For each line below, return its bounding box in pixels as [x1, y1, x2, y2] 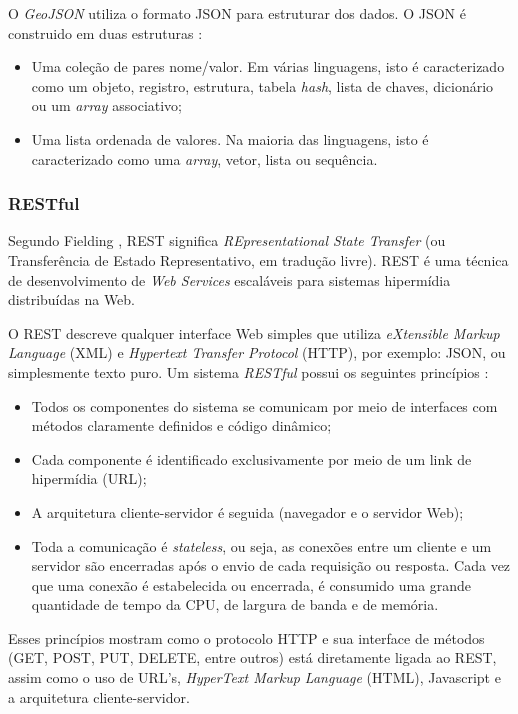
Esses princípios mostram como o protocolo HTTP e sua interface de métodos [8, 627, 485, 648]
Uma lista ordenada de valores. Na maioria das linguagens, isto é [31, 128, 429, 149]
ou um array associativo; [31, 95, 183, 116]
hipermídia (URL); [31, 468, 147, 489]
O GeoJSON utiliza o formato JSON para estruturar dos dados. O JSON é [8, 3, 466, 23]
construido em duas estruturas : [8, 22, 203, 43]
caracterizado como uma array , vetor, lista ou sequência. [31, 148, 378, 169]
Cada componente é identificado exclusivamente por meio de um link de [31, 448, 472, 469]
